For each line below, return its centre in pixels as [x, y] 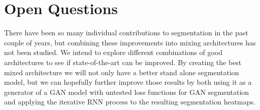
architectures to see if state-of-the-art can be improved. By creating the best [123, 62]
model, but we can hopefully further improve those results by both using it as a [128, 82]
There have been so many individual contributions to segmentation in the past [126, 33]
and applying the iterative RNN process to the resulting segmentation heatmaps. [130, 102]
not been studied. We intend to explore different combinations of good [113, 52]
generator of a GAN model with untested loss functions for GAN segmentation [127, 92]
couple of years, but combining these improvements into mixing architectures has [130, 42]
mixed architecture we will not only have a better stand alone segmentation [122, 72]
